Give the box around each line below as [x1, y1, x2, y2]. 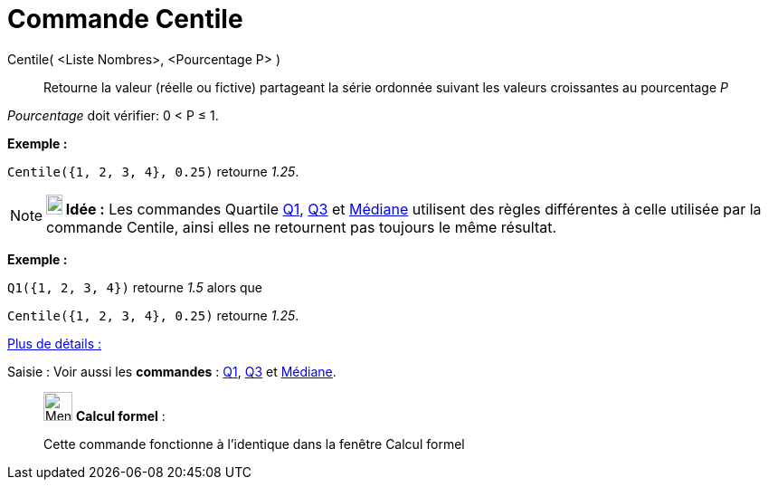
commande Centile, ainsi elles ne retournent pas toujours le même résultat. [46, 217, 557, 236]
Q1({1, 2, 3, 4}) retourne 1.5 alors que [7, 279, 263, 295]
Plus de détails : [7, 335, 101, 351]
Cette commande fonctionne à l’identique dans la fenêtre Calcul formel [43, 435, 465, 452]
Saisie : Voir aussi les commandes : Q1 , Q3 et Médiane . [7, 363, 337, 379]
